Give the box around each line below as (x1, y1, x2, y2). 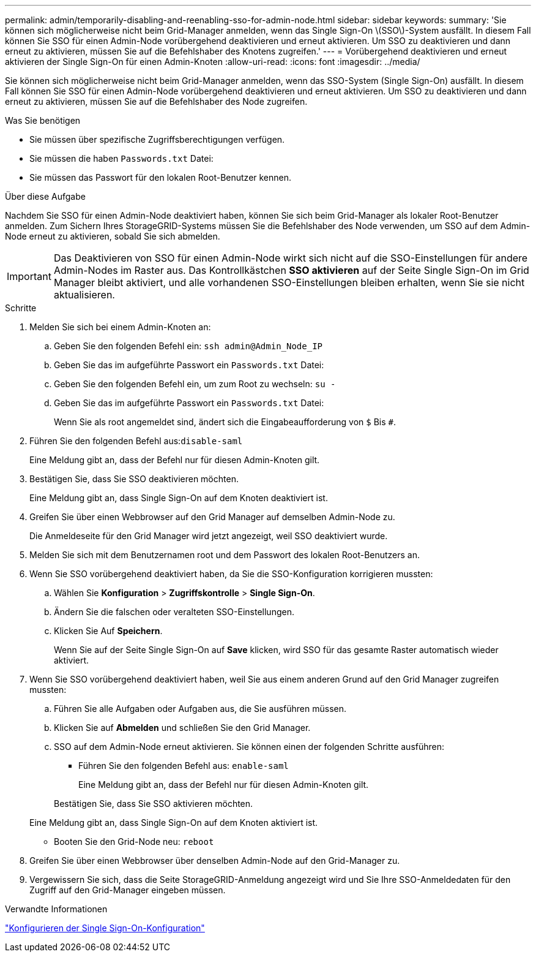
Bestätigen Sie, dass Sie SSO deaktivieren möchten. (29, 474, 239, 484)
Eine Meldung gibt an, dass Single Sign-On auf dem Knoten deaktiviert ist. (29, 493, 328, 503)
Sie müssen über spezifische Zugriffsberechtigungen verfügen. (29, 134, 285, 145)
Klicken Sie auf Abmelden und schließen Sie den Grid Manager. (54, 722, 311, 733)
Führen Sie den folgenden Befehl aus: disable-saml (29, 436, 243, 446)
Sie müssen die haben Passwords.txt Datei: (29, 153, 214, 164)
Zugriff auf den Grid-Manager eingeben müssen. (29, 885, 226, 895)
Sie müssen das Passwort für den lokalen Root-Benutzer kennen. (29, 172, 292, 183)
